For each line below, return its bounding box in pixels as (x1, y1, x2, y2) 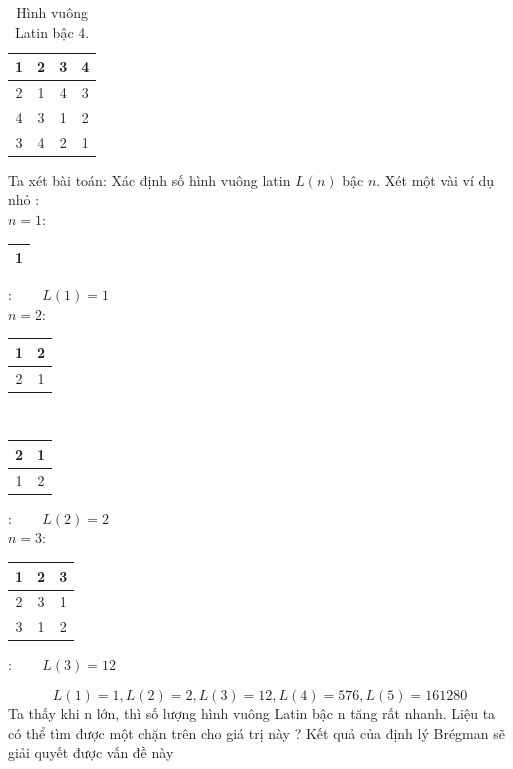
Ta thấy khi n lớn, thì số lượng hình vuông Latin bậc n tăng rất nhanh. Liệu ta (8, 702, 496, 723)
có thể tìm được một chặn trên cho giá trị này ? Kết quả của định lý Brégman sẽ (8, 722, 505, 743)
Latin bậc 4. (15, 21, 90, 42)
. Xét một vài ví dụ (376, 169, 495, 190)
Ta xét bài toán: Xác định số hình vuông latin (8, 169, 291, 190)
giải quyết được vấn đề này (8, 742, 174, 763)
